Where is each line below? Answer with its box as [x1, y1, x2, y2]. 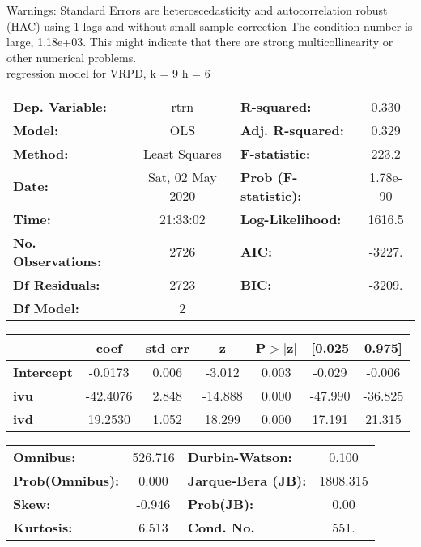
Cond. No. [187, 517, 255, 536]
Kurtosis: [13, 517, 73, 536]
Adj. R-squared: [240, 120, 344, 139]
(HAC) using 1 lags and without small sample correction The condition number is [6, 17, 413, 34]
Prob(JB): [187, 494, 254, 513]
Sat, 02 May [147, 167, 217, 186]
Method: [13, 143, 69, 163]
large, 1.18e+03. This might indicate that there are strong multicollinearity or [6, 33, 393, 50]
